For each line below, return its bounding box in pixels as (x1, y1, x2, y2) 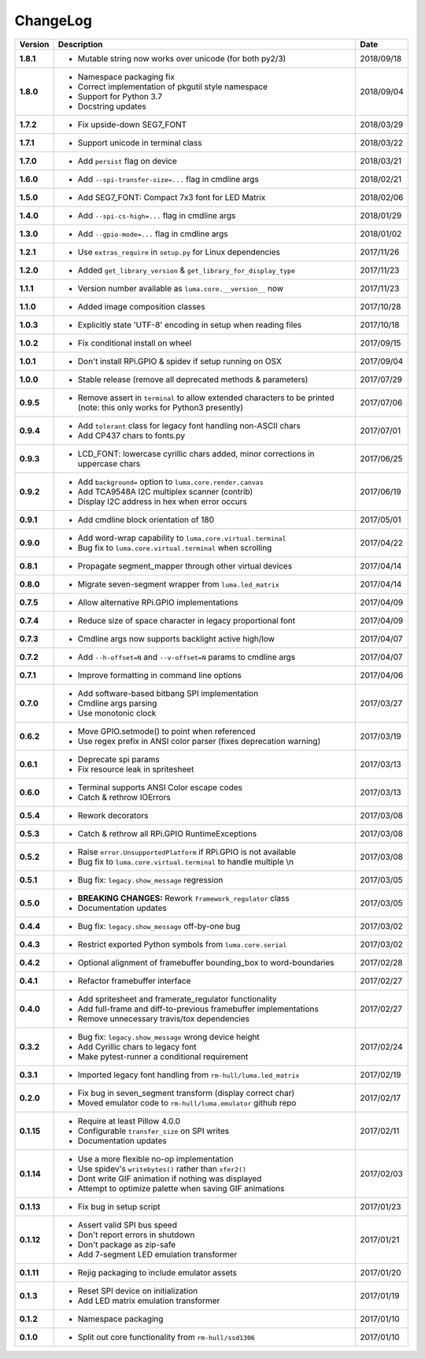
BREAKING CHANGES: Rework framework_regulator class (77, 892, 290, 903)
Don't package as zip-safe (77, 1239, 176, 1250)
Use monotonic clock (77, 707, 157, 718)
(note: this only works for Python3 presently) (77, 402, 244, 413)
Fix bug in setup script (77, 1201, 161, 1212)
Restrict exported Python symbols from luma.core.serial (77, 939, 287, 950)
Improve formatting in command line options (77, 669, 242, 680)
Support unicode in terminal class (77, 137, 202, 148)
